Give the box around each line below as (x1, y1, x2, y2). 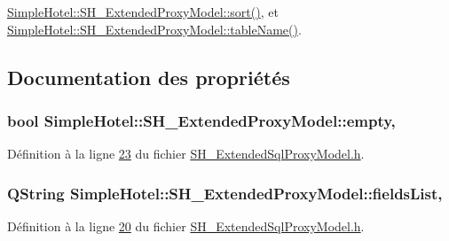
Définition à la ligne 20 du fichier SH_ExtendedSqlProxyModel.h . (7, 217, 365, 235)
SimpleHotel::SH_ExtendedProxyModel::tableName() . (7, 19, 302, 38)
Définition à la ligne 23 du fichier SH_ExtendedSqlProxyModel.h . (7, 144, 365, 163)
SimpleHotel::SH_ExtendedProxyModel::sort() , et (7, 3, 279, 20)
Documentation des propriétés (7, 63, 290, 90)
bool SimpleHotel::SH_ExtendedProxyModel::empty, (7, 109, 396, 131)
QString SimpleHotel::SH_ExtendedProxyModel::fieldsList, (7, 182, 443, 204)
